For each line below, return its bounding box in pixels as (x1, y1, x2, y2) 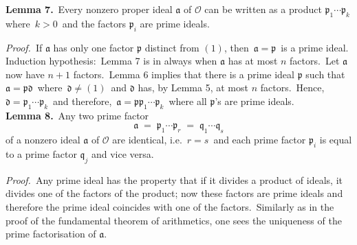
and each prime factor (213, 132, 306, 147)
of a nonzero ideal (6, 132, 80, 147)
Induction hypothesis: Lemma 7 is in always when (6, 54, 217, 68)
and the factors (62, 16, 127, 30)
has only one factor (53, 40, 134, 54)
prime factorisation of (6, 226, 96, 241)
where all (169, 93, 207, 108)
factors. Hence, (260, 80, 325, 95)
